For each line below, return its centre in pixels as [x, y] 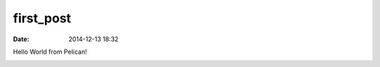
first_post [42, 18]
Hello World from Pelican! [50, 52]
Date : [21, 39]
